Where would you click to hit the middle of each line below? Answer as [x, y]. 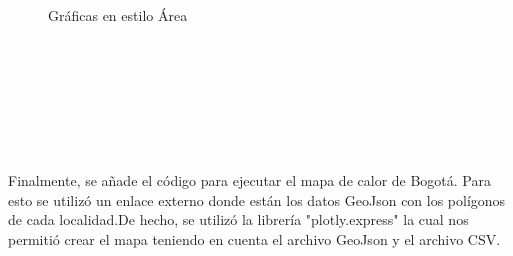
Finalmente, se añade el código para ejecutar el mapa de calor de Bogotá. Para [249, 180]
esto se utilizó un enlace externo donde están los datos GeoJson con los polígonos [257, 199]
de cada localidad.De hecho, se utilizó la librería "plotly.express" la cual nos [238, 219]
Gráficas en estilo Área [118, 15]
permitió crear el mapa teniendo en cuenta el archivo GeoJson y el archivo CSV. [254, 238]
